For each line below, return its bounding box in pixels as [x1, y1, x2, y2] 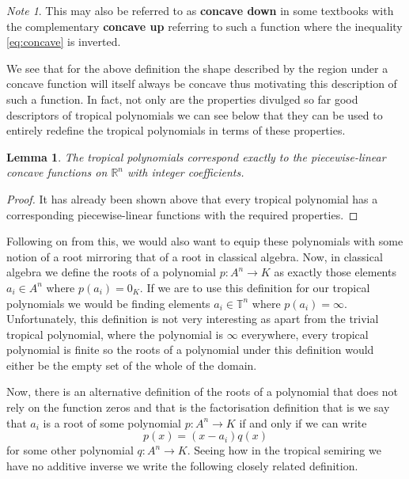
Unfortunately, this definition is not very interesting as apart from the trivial [6, 310, 379, 327]
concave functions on [6, 164, 108, 181]
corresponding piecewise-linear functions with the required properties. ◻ [6, 206, 358, 222]
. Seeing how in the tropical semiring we [187, 442, 381, 458]
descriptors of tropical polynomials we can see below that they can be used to [6, 106, 383, 123]
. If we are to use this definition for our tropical [139, 279, 370, 295]
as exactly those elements [274, 264, 396, 280]
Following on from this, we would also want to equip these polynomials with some [6, 233, 403, 249]
